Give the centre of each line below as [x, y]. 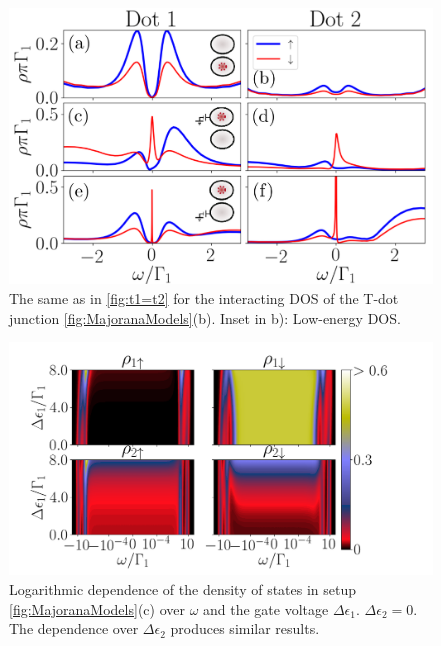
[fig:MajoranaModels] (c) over [97, 608]
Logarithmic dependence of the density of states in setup [183, 588]
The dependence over [74, 628]
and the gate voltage [266, 608]
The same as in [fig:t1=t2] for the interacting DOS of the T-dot [204, 298]
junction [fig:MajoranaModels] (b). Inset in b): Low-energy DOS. [205, 317]
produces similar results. [245, 628]
